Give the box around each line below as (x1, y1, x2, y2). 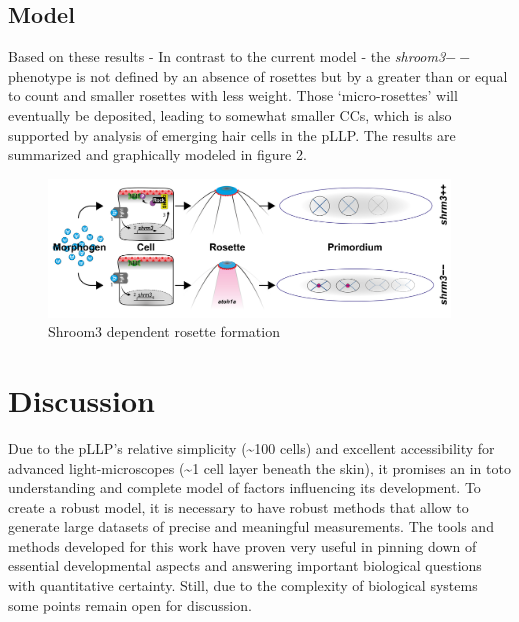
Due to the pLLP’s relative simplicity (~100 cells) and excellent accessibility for (8, 437, 495, 458)
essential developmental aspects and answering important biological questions (8, 555, 482, 576)
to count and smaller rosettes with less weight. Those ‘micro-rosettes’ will (8, 85, 458, 106)
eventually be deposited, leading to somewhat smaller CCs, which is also (8, 104, 452, 125)
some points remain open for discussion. (8, 594, 252, 615)
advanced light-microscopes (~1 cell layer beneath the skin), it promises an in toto (8, 457, 511, 478)
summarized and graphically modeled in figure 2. (8, 144, 307, 165)
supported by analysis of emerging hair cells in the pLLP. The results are (8, 124, 456, 145)
